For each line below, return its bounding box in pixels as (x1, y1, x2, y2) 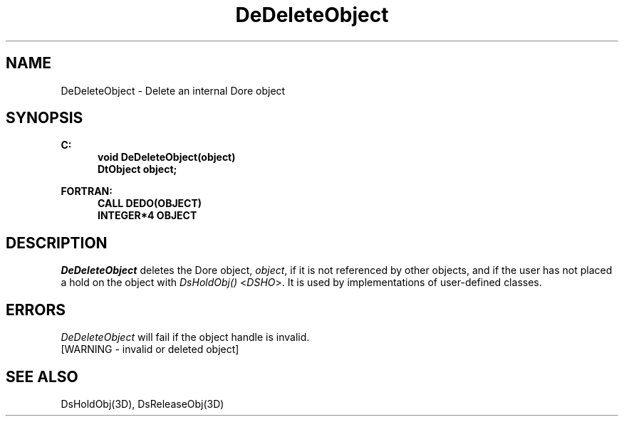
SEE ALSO (6, 367, 78, 386)
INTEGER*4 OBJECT (98, 209, 197, 222)
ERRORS (6, 300, 66, 319)
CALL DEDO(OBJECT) (98, 197, 202, 210)
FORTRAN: (61, 185, 113, 198)
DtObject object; (98, 163, 177, 176)
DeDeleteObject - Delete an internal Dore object (61, 84, 286, 97)
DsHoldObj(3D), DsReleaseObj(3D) (61, 397, 224, 410)
